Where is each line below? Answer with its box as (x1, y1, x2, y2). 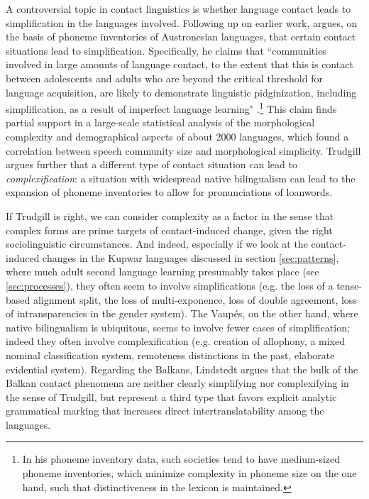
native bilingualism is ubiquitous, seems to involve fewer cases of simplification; (6, 319, 350, 334)
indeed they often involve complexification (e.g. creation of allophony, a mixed (6, 334, 346, 349)
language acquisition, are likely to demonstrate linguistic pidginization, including (6, 84, 357, 99)
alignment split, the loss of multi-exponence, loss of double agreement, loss (33, 292, 357, 307)
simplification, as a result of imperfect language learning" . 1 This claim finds (6, 99, 337, 116)
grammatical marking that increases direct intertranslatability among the (6, 403, 324, 418)
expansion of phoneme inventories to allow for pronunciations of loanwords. (6, 185, 333, 199)
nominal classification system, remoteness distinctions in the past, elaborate (6, 347, 335, 362)
